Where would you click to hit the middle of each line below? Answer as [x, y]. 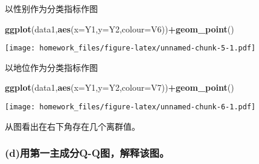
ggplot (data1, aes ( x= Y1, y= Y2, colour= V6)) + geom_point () [120, 29]
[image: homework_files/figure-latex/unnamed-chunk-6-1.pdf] [130, 107]
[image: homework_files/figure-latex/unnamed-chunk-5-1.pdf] [130, 48]
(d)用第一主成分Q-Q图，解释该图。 [87, 153]
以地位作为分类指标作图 [51, 67]
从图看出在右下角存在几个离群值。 [72, 126]
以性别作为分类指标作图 [51, 8]
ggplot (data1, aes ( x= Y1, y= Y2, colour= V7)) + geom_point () [120, 87]
